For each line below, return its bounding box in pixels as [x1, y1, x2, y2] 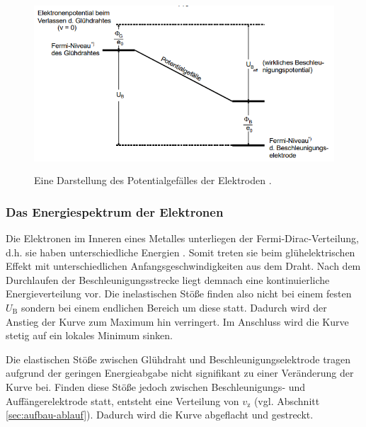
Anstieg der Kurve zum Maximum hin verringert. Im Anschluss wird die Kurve [6, 314, 349, 329]
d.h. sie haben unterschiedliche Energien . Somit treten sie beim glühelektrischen [6, 244, 355, 259]
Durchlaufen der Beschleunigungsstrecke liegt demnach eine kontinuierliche [6, 272, 330, 287]
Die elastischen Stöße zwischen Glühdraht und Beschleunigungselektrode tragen [6, 351, 351, 366]
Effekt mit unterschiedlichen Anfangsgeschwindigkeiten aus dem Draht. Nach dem [6, 258, 361, 273]
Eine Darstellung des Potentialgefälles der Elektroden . [34, 173, 272, 188]
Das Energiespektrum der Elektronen [6, 203, 224, 220]
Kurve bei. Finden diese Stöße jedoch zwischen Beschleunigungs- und [6, 380, 306, 394]
